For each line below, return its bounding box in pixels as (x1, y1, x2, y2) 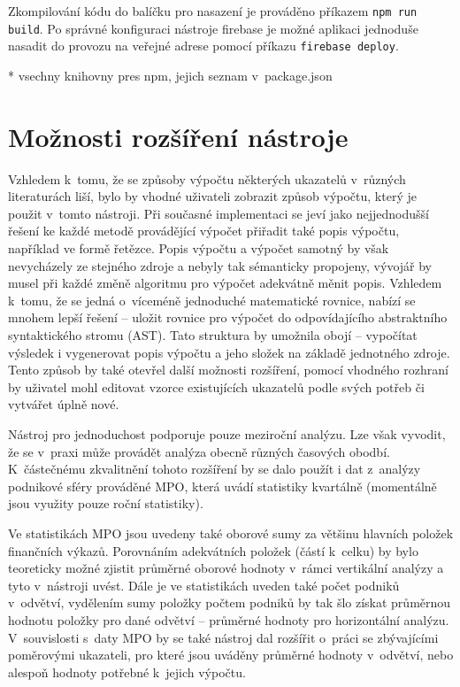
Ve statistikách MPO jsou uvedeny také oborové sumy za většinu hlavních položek (8, 523, 454, 542)
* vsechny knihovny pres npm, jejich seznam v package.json (8, 66, 333, 84)
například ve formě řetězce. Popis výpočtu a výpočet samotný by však (8, 239, 389, 258)
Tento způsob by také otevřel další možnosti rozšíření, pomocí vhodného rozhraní (8, 360, 448, 379)
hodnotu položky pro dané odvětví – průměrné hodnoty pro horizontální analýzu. (8, 610, 449, 629)
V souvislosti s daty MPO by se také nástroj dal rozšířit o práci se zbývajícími (8, 628, 439, 646)
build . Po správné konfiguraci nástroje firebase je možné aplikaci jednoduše (8, 19, 418, 37)
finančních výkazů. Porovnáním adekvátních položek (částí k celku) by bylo (8, 541, 418, 560)
